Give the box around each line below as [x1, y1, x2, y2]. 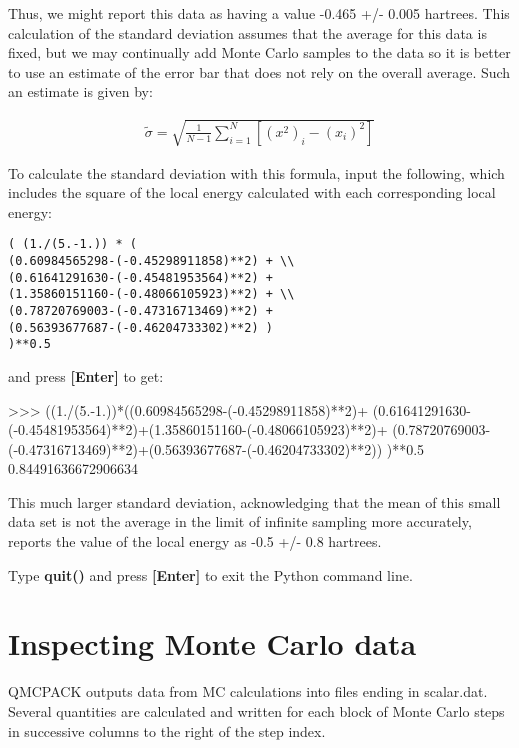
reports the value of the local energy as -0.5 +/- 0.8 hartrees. [8, 531, 382, 552]
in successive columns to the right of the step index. [8, 720, 326, 741]
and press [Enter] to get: [8, 365, 164, 386]
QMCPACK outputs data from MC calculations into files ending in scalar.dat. [8, 681, 488, 702]
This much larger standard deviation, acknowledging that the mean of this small [8, 491, 501, 512]
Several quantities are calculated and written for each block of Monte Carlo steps [8, 700, 505, 721]
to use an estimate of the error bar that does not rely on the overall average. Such [8, 61, 511, 82]
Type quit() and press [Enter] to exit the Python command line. [8, 564, 413, 585]
